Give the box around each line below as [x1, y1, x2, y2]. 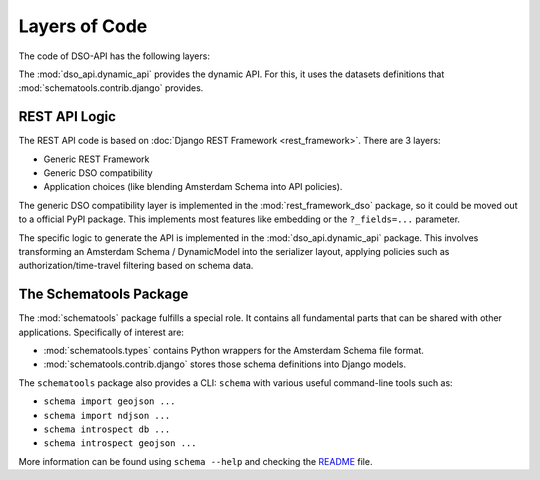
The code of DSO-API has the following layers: [18, 50, 210, 62]
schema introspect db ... [43, 424, 171, 435]
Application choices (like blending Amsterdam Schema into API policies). [43, 181, 343, 193]
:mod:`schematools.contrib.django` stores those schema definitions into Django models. [43, 358, 407, 370]
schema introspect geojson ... [43, 438, 197, 449]
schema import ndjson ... [43, 410, 171, 421]
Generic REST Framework [43, 153, 150, 165]
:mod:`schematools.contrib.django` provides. [18, 82, 204, 94]
